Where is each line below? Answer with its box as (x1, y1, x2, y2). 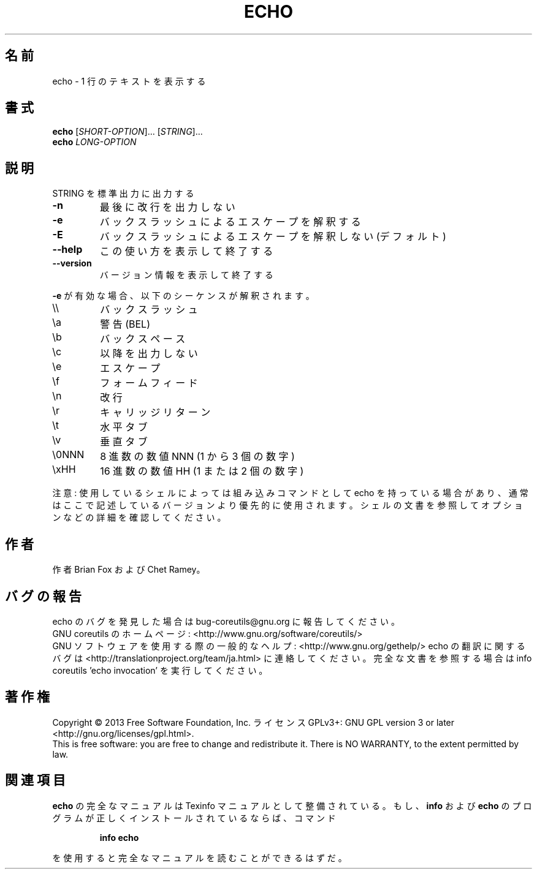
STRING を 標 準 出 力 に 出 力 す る (52, 188, 194, 199)
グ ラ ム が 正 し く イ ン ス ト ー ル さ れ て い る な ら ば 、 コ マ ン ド (52, 812, 336, 823)
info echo (99, 832, 139, 843)
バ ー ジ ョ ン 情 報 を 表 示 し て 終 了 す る (99, 269, 273, 281)
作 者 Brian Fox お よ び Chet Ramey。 (52, 564, 205, 575)
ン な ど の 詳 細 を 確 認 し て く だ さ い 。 (52, 512, 226, 523)
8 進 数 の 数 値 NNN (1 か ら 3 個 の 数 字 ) (100, 450, 295, 463)
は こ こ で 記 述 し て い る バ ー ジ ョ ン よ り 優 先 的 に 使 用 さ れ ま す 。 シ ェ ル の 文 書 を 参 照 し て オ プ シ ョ (52, 500, 523, 511)
